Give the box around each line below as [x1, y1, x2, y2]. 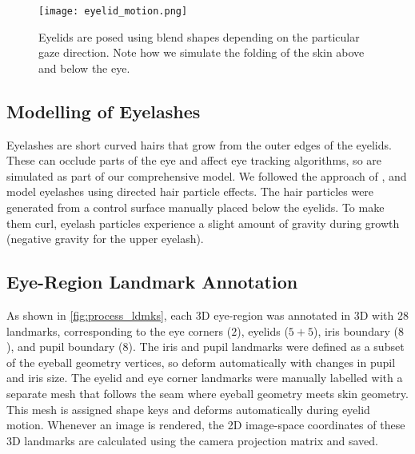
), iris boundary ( [313, 322, 398, 339]
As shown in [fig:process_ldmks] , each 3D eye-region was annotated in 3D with [6, 307, 394, 323]
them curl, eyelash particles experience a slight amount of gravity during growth [6, 214, 400, 231]
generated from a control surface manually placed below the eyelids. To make [6, 199, 385, 216]
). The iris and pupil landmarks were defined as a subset [128, 338, 405, 355]
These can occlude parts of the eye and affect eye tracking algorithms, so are [6, 152, 381, 169]
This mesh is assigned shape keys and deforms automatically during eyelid [6, 400, 370, 417]
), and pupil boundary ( [6, 338, 123, 355]
